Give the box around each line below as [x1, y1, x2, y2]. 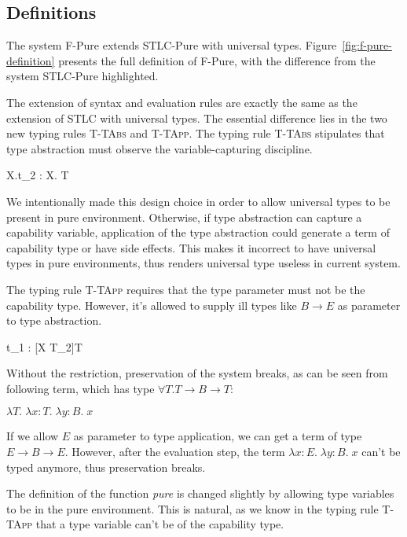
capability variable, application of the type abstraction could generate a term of [6, 224, 390, 241]
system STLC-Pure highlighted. [6, 68, 159, 84]
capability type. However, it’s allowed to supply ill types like [6, 296, 297, 313]
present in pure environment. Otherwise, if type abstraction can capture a [6, 208, 362, 225]
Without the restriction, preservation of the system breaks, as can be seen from [6, 365, 388, 381]
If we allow [6, 428, 59, 444]
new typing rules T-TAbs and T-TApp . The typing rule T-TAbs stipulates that [6, 125, 385, 142]
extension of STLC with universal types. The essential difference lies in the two [6, 109, 387, 126]
